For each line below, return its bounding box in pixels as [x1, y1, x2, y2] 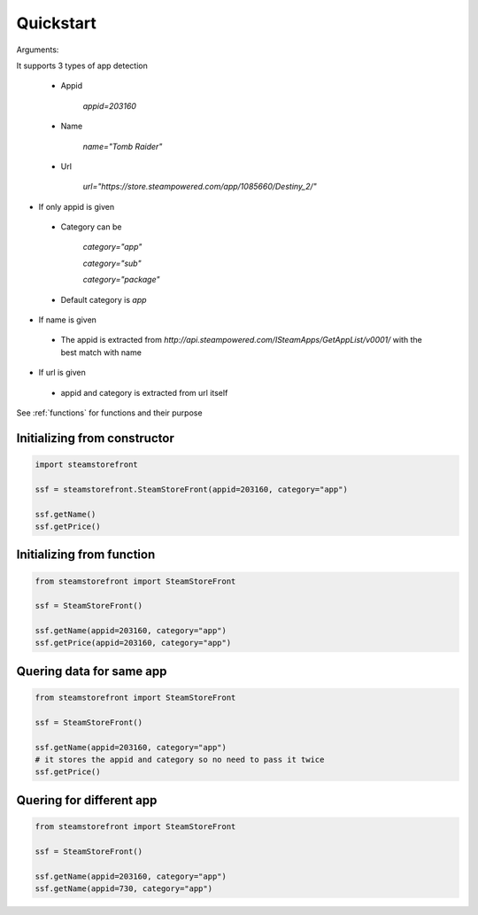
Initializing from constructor [16, 430, 174, 446]
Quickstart [16, 13, 97, 33]
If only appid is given [38, 201, 115, 212]
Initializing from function [16, 547, 156, 562]
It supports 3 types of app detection [16, 60, 148, 71]
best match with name [60, 346, 142, 358]
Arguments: [16, 44, 59, 55]
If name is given [38, 314, 97, 325]
